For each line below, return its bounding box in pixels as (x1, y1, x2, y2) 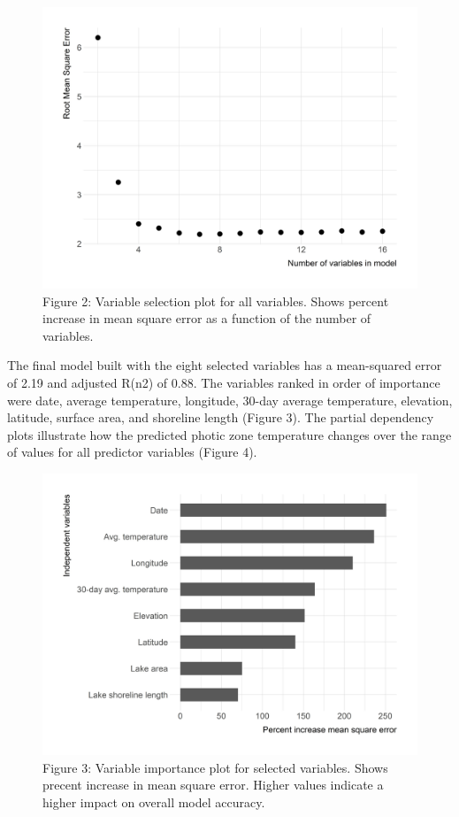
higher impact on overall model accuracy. (42, 792, 265, 811)
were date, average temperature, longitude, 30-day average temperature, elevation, (7, 390, 453, 409)
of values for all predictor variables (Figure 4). (7, 443, 257, 461)
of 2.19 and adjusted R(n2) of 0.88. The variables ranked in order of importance (7, 373, 440, 391)
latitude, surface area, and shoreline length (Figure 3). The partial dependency (7, 408, 434, 427)
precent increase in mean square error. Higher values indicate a (42, 775, 384, 794)
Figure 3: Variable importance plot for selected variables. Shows (42, 758, 388, 776)
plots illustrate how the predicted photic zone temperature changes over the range (7, 425, 452, 443)
